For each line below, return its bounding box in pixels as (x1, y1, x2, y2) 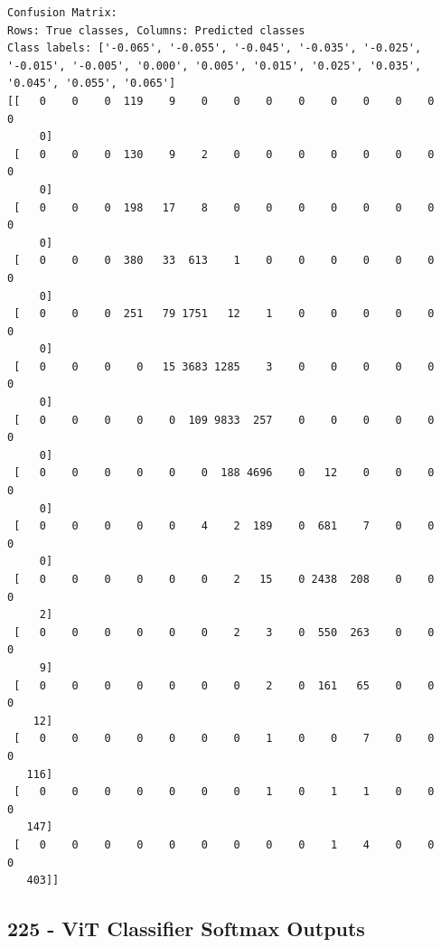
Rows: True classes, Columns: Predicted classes (7, 23, 305, 37)
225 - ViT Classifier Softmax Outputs (7, 914, 365, 942)
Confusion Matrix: (7, 6, 117, 19)
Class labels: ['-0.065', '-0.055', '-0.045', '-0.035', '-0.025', (7, 42, 422, 55)
